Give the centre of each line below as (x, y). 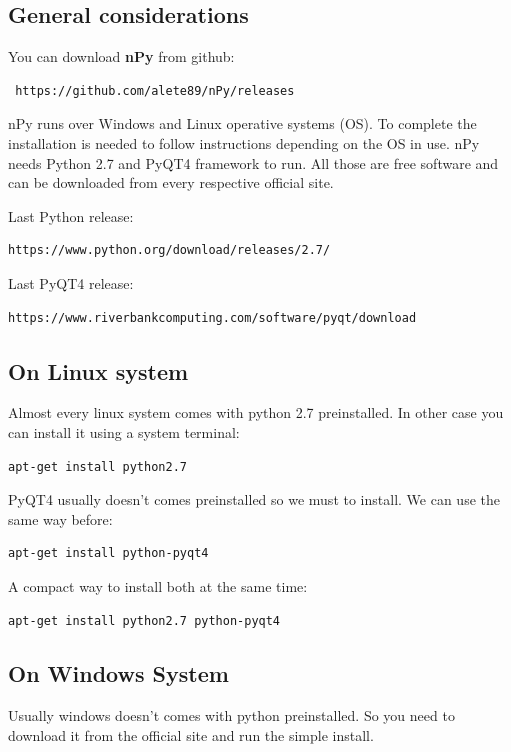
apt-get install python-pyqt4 (108, 553)
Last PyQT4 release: (71, 282)
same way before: (60, 518)
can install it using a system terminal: (124, 431)
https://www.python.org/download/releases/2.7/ (169, 250)
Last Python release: (71, 215)
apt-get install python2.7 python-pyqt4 (144, 620)
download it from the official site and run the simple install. (191, 734)
